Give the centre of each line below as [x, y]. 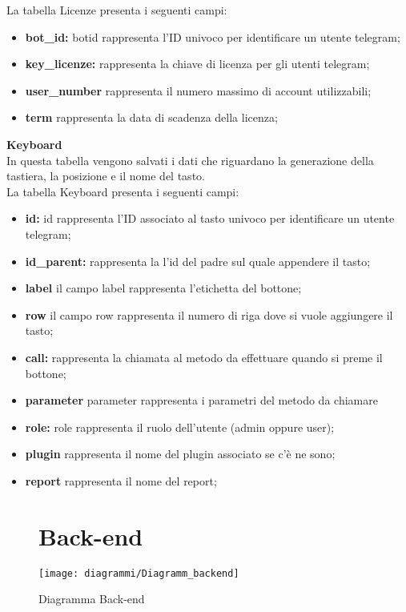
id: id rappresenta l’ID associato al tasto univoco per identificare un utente [210, 218]
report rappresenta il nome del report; [121, 480]
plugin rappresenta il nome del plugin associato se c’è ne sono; [180, 454]
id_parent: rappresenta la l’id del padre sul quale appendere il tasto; [198, 261]
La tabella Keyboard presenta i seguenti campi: [123, 191]
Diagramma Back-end [92, 599]
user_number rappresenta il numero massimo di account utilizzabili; [198, 90]
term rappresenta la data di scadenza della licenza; [151, 117]
